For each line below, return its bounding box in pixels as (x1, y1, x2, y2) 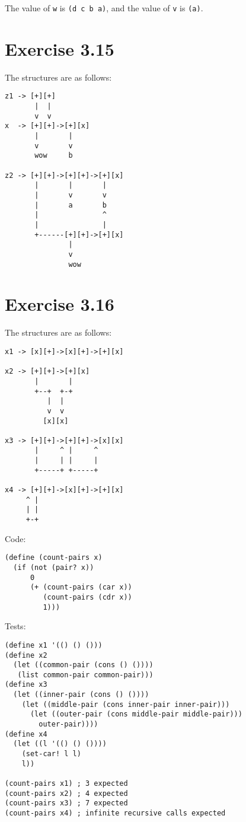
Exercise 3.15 (5, 36, 114, 60)
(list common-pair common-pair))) (17, 670, 154, 679)
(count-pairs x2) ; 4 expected (5, 789, 128, 798)
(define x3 (5, 680, 47, 689)
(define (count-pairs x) (5, 553, 103, 562)
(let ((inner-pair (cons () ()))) (13, 690, 149, 699)
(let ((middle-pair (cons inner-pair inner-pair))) (21, 700, 230, 709)
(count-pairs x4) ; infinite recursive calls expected (5, 809, 226, 817)
